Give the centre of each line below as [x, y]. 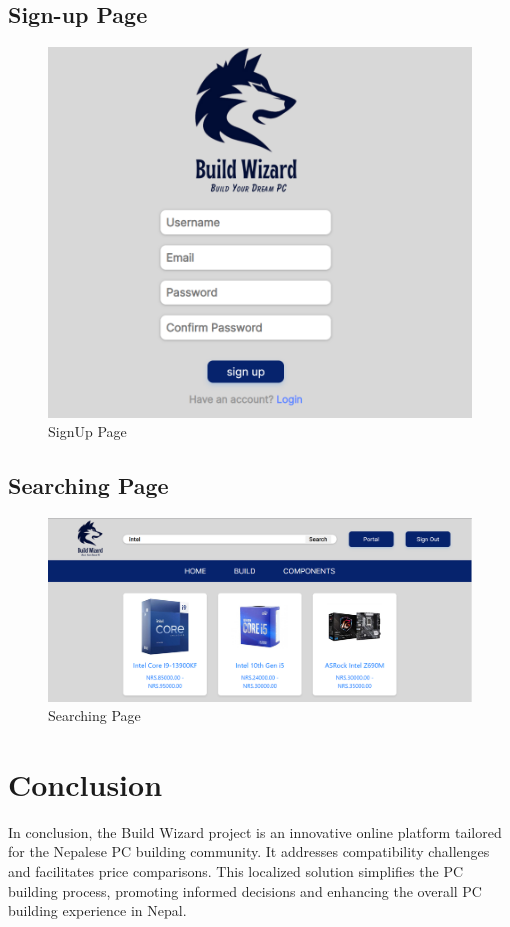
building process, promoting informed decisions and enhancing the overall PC [245, 890]
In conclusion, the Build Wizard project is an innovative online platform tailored [255, 831]
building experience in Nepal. [97, 910]
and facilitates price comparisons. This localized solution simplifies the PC [236, 871]
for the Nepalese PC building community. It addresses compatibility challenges [249, 851]
